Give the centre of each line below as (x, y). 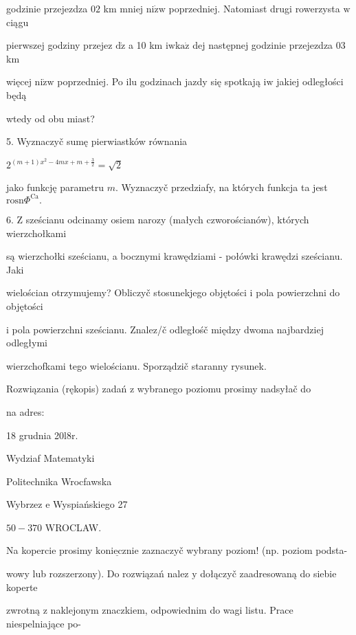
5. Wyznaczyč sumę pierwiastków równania (97, 141)
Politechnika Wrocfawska (59, 481)
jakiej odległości (310, 81)
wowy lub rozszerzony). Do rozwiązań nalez (98, 573)
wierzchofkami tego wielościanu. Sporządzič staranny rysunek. (136, 365)
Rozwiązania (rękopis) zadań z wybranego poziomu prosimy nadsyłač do (159, 389)
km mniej (123, 8)
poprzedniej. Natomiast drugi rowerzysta (254, 8)
